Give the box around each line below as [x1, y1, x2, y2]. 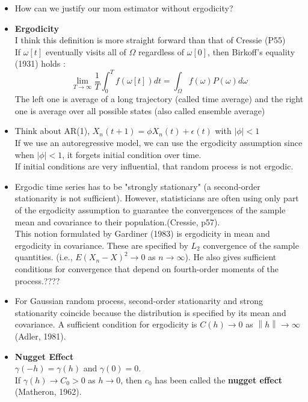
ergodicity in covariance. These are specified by [14, 239, 188, 251]
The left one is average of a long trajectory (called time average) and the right [14, 93, 304, 105]
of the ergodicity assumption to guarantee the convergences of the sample [14, 204, 286, 216]
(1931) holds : [14, 57, 66, 70]
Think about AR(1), [14, 124, 90, 137]
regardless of [138, 45, 185, 58]
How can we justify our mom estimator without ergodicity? [14, 2, 233, 14]
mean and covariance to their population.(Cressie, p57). [14, 215, 220, 228]
